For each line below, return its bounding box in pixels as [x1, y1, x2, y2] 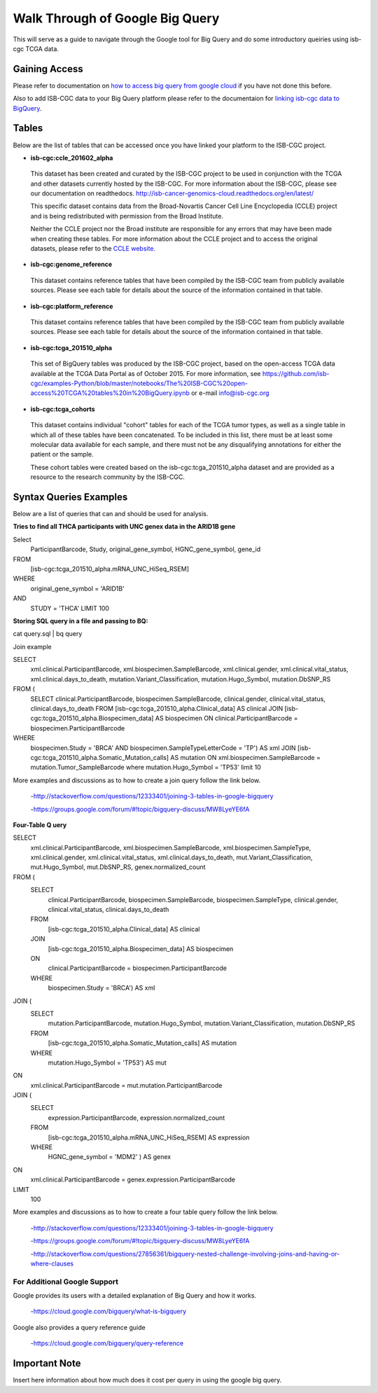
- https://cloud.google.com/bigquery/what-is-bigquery [30, 1307, 187, 1316]
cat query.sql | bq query [13, 630, 83, 638]
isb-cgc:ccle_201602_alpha [30, 153, 113, 162]
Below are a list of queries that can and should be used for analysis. [13, 509, 209, 518]
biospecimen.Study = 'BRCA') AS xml [48, 984, 155, 992]
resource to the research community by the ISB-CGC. [30, 473, 185, 481]
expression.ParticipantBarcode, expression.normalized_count [48, 1114, 225, 1122]
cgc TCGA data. [13, 44, 59, 53]
